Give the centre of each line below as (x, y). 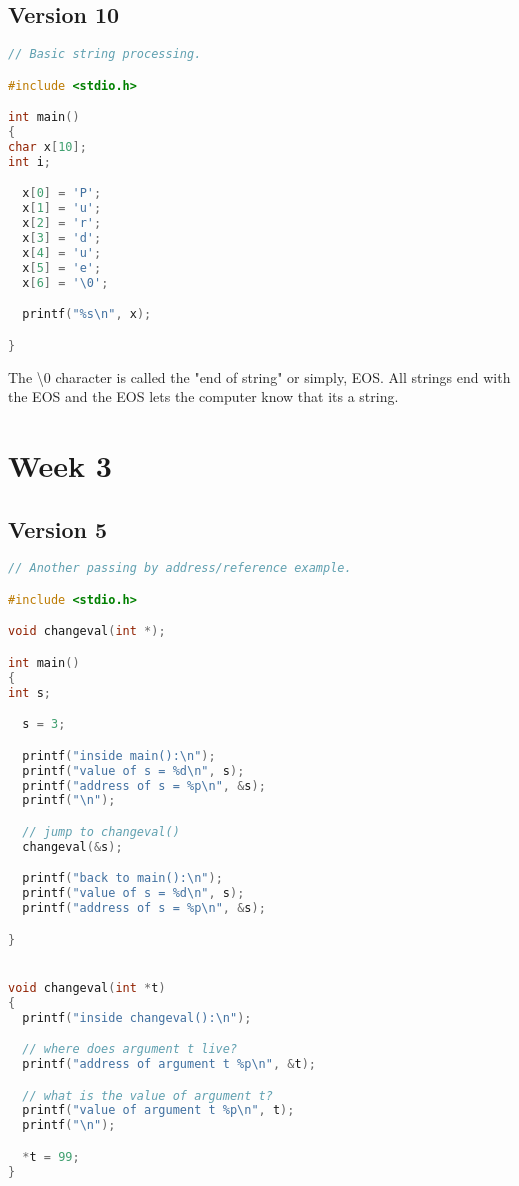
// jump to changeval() (101, 831)
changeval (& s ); (72, 846)
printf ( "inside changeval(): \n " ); (137, 1017)
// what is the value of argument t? (147, 1095)
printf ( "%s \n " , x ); (87, 314)
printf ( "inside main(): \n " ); (119, 755)
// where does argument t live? (130, 1049)
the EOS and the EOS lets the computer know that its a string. (203, 396)
